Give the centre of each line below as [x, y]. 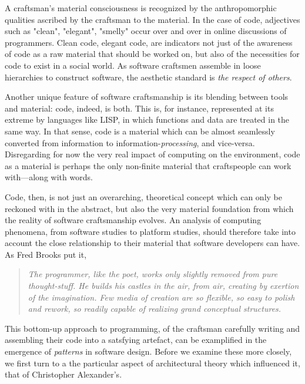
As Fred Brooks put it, [46, 254]
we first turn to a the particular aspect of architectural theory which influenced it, [152, 363]
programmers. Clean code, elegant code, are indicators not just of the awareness [149, 42]
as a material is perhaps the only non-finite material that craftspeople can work [148, 165]
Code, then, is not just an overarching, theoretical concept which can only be [143, 196]
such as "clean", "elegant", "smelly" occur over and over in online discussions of [146, 31]
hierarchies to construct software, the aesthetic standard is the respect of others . [148, 77]
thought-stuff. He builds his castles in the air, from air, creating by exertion [163, 286]
